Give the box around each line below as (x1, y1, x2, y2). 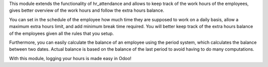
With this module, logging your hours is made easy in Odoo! (9, 55, 132, 61)
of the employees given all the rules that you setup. (9, 30, 114, 36)
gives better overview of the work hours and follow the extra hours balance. (9, 7, 165, 13)
